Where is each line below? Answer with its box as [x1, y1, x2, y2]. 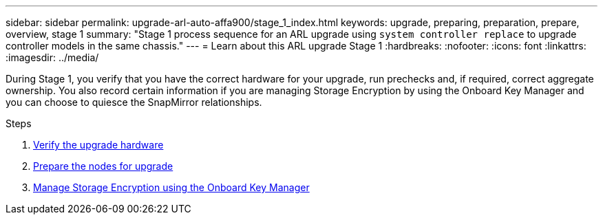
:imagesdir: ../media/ [6, 52, 99, 63]
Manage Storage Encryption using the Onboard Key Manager [33, 181, 310, 193]
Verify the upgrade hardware [33, 139, 164, 151]
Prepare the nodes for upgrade [33, 160, 173, 172]
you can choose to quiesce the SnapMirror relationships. [6, 96, 262, 108]
